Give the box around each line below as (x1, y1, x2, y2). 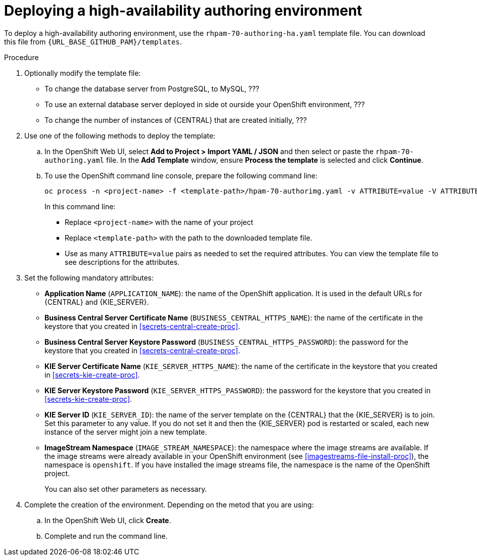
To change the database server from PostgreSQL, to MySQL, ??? (44, 84, 260, 93)
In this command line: (44, 202, 116, 211)
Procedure (4, 53, 39, 62)
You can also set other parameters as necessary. (44, 484, 207, 493)
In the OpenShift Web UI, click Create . (44, 516, 171, 525)
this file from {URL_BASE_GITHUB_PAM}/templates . (4, 37, 182, 46)
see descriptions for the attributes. (65, 257, 180, 266)
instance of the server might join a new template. (44, 427, 207, 436)
